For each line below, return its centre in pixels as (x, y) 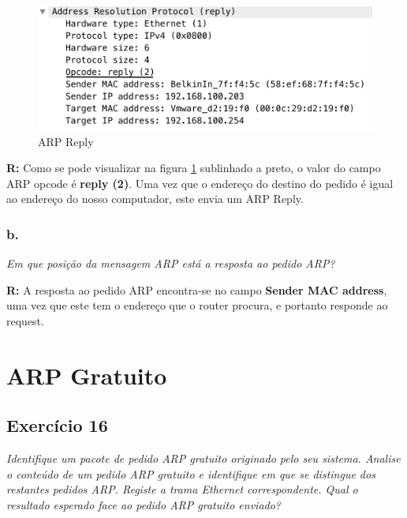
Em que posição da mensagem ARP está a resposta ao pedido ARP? (171, 263)
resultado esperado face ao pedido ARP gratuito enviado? (144, 504)
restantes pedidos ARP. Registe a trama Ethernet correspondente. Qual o (182, 489)
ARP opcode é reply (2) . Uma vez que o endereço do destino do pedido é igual (200, 183)
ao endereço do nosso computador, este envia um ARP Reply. (155, 199)
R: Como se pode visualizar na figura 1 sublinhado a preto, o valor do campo (194, 168)
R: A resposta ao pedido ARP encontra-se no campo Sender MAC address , (197, 289)
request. (25, 320)
